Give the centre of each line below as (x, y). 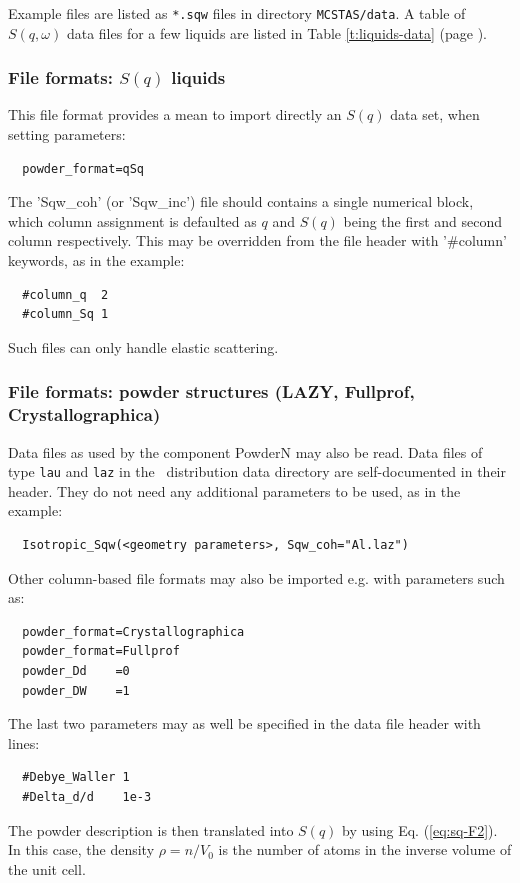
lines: (24, 742)
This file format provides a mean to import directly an (175, 114)
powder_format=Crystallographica (133, 631)
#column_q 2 (65, 294)
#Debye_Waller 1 (76, 777)
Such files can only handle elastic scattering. (143, 346)
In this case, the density (81, 849)
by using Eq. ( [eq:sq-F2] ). (420, 829)
